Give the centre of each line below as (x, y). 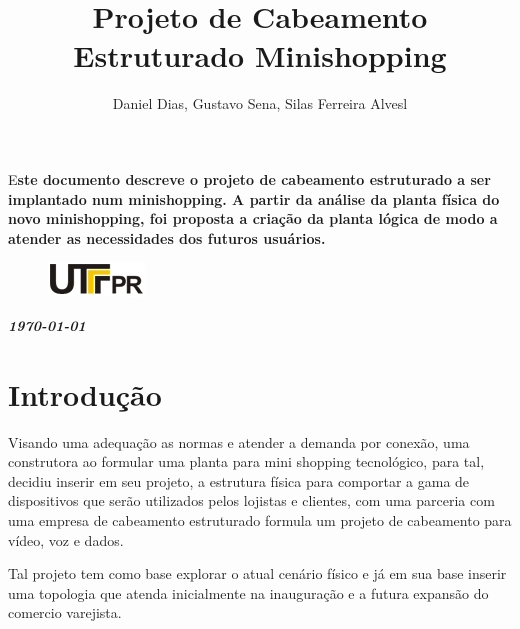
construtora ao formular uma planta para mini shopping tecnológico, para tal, (246, 461)
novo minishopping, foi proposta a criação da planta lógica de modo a (253, 218)
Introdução (85, 393)
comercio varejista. (65, 612)
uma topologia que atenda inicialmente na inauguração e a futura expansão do (248, 592)
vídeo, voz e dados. (66, 539)
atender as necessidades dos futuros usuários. (167, 237)
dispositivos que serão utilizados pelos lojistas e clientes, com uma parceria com (251, 500)
